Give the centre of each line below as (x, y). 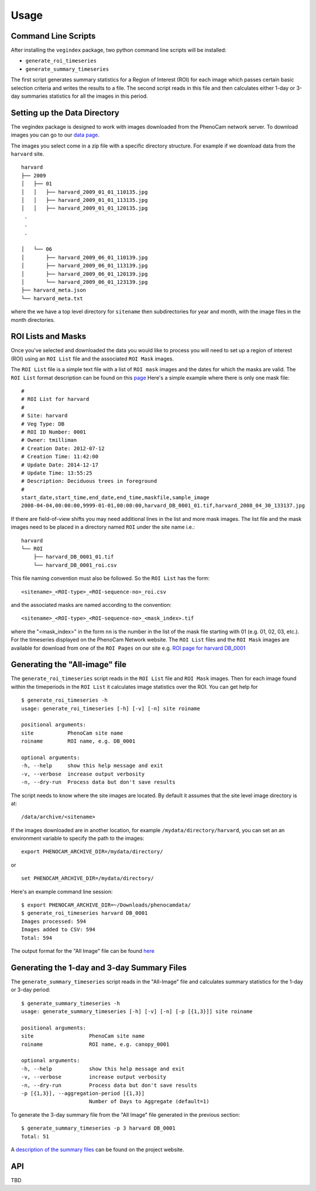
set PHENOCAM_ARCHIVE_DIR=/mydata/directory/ (88, 878)
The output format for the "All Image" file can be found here (83, 950)
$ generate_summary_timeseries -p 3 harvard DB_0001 (98, 1128)
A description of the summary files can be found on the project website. (97, 1149)
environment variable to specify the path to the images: (78, 838)
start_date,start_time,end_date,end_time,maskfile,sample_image (116, 498)
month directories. (33, 320)
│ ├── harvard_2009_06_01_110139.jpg (85, 257)
